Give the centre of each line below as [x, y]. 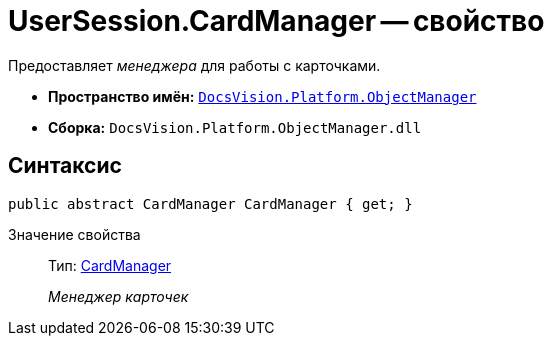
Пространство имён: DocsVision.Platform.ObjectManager [262, 96]
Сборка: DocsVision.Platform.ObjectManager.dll [235, 127]
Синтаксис [65, 166]
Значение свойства [74, 234]
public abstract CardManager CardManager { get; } [210, 203]
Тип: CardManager [110, 265]
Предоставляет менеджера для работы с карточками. [194, 65]
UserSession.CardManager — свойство [276, 21]
